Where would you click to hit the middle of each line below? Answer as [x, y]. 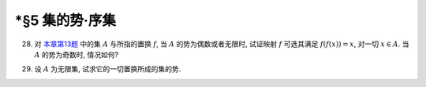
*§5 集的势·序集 [65, 20]
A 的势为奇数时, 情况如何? [76, 54]
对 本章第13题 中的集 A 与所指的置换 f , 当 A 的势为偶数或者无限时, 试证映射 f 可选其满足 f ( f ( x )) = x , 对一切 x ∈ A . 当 [222, 44]
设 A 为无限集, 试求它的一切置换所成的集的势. [108, 69]
